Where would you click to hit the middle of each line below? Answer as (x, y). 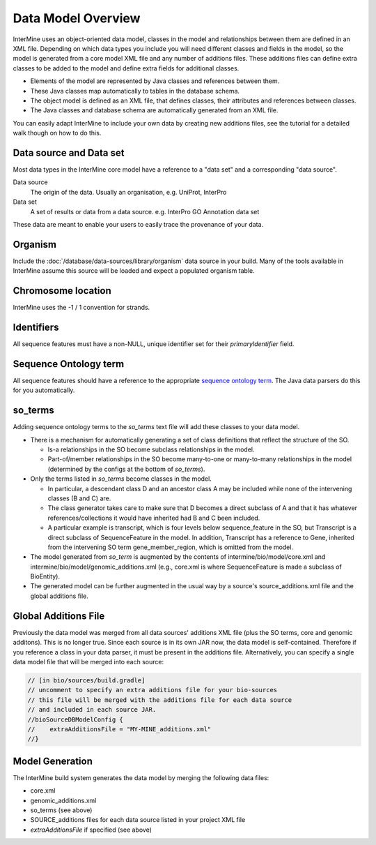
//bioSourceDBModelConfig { (75, 719)
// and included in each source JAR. (92, 710)
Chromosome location (62, 291)
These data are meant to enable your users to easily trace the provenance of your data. (138, 224)
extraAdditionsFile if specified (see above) (91, 830)
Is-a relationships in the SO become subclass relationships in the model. (151, 449)
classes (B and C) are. (79, 498)
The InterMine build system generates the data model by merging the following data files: (141, 777)
